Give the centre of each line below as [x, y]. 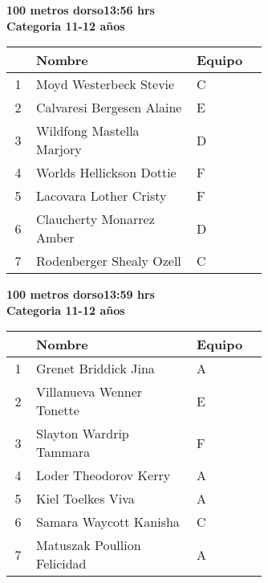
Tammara [63, 452]
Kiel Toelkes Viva [85, 499]
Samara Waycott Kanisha [108, 522]
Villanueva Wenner [89, 392]
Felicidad [61, 564]
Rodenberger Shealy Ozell [109, 261]
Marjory [59, 149]
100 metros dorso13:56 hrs [81, 10]
